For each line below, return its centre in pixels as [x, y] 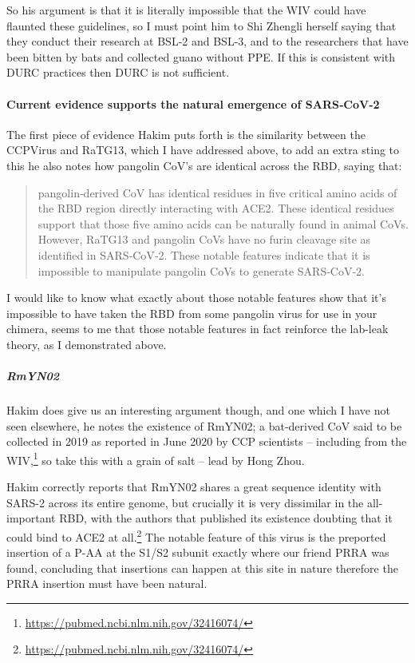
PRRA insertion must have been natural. [107, 584]
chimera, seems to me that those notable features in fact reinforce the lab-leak [198, 329]
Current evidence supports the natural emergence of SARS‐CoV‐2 [193, 103]
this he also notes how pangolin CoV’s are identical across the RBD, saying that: [204, 165]
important [31, 518]
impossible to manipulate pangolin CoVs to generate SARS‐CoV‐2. [201, 270]
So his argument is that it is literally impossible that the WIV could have [186, 10]
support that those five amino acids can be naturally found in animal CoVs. [223, 223]
